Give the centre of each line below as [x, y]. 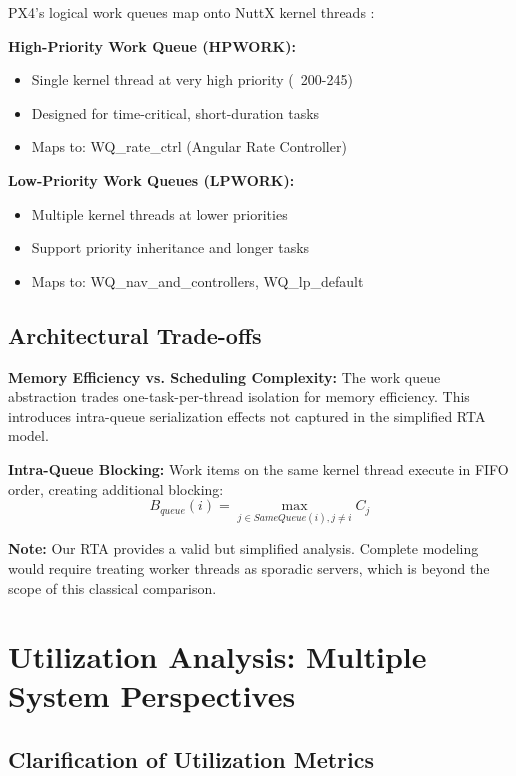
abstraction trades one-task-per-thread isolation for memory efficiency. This [239, 396]
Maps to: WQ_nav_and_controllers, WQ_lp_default [197, 280]
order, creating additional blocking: [116, 488]
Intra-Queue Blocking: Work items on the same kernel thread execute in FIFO [258, 468]
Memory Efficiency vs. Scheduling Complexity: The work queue [224, 376]
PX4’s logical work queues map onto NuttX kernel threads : [191, 12]
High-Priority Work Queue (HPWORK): [152, 45]
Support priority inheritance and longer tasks [170, 247]
